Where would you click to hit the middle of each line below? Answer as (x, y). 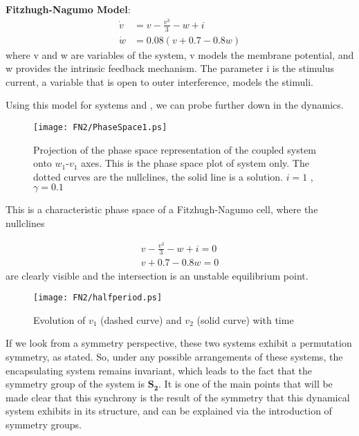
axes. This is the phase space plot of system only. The (195, 163)
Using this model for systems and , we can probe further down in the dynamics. (175, 105)
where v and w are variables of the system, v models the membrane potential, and (180, 54)
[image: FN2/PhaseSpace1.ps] (100, 127)
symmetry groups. (44, 424)
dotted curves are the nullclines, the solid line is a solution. (158, 176)
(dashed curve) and (141, 319)
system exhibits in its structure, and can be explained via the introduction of (169, 411)
